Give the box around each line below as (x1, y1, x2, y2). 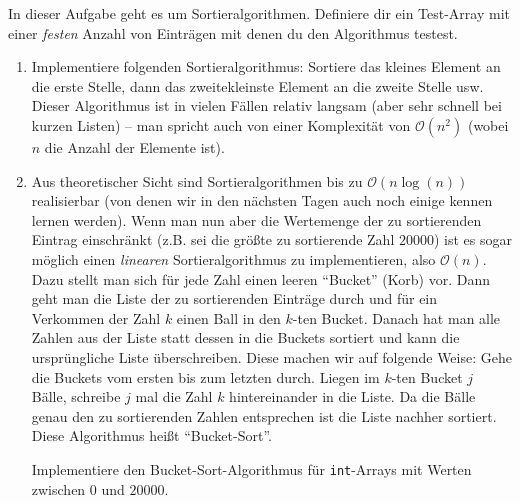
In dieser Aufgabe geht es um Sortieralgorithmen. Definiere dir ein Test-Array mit (8, 3, 511, 23)
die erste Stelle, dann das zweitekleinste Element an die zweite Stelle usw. (31, 75, 484, 96)
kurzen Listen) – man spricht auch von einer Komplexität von (31, 114, 411, 135)
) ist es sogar (433, 229, 512, 250)
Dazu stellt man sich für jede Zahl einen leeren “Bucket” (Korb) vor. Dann (31, 268, 491, 289)
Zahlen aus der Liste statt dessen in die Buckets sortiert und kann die (31, 327, 460, 348)
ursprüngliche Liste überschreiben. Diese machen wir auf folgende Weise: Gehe (31, 346, 512, 367)
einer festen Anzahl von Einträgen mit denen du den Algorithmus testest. (8, 22, 458, 43)
